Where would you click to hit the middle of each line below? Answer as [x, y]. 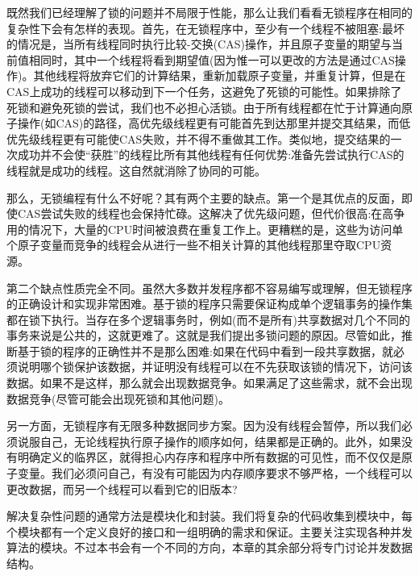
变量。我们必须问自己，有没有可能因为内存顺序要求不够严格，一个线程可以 [215, 473]
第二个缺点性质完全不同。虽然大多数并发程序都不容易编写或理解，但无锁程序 [209, 288]
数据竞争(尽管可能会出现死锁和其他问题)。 [118, 398]
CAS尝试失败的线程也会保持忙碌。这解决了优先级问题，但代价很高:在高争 [211, 213]
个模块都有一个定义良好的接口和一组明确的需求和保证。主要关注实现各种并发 [209, 531]
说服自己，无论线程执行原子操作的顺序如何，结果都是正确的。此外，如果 [209, 441]
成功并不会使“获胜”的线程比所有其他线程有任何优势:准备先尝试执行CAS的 [211, 154]
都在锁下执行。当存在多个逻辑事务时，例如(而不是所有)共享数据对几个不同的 [208, 319]
